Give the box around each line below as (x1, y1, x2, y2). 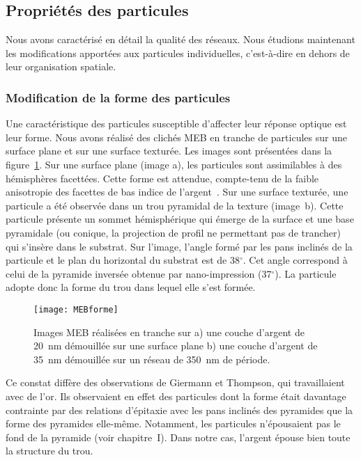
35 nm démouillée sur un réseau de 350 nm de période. (33, 351, 270, 366)
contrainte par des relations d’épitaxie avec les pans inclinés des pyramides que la (6, 402, 353, 417)
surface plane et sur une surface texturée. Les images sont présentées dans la (6, 143, 332, 158)
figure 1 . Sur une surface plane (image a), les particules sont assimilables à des (6, 157, 342, 171)
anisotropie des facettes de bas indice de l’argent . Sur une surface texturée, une (6, 184, 348, 199)
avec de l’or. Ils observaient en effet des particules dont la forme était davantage (6, 388, 346, 403)
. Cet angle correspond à (243, 253, 348, 267)
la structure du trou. (6, 443, 93, 458)
